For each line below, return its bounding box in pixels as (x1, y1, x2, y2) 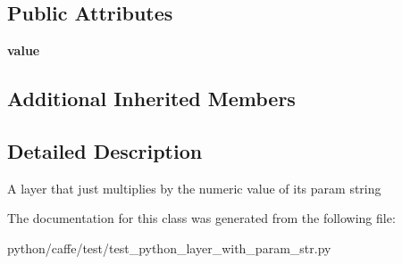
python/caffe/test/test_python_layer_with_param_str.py (7, 238, 331, 257)
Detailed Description (7, 136, 203, 164)
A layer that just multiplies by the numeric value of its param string (7, 178, 381, 197)
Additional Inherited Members (7, 85, 296, 112)
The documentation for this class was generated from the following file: (7, 209, 396, 227)
